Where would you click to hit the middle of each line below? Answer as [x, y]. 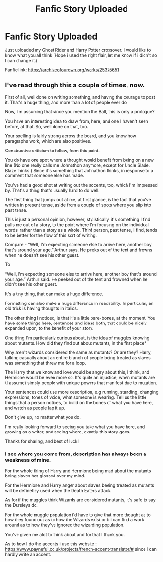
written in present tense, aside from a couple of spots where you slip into [78, 205]
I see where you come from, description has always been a [76, 454]
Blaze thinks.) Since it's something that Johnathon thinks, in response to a [79, 170]
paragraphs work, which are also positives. [48, 141]
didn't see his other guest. [31, 284]
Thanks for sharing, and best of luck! [42, 441]
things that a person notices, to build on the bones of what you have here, [79, 402]
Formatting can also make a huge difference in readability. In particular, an [80, 303]
